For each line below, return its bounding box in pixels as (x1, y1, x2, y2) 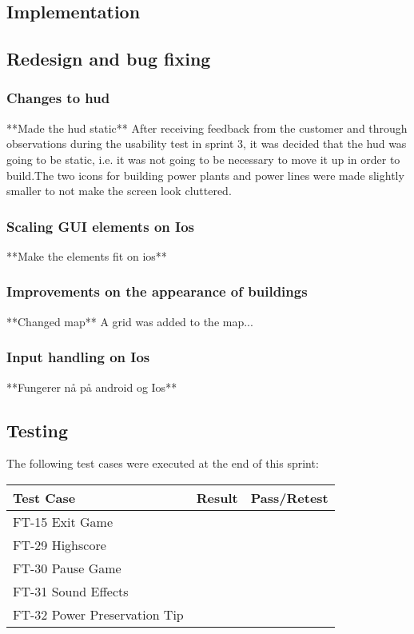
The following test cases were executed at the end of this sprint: (6, 455, 319, 472)
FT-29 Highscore (13, 535, 106, 554)
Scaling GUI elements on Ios (6, 216, 194, 236)
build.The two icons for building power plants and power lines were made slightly (6, 166, 404, 183)
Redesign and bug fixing (6, 46, 211, 71)
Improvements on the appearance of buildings (6, 281, 308, 301)
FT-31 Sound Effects (13, 581, 129, 600)
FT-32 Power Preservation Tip (13, 604, 184, 624)
